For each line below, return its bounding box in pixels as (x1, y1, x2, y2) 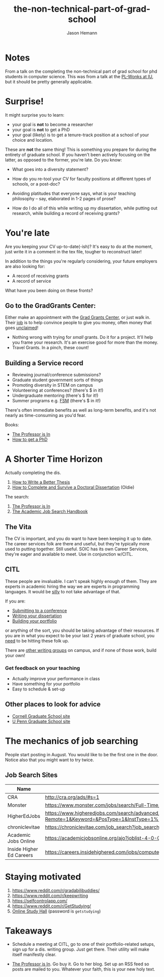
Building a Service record (5, 359, 84, 367)
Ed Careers (7, 852, 33, 858)
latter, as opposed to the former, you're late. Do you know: (5, 157, 122, 163)
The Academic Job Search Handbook (12, 509, 88, 515)
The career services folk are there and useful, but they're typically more (5, 540, 150, 546)
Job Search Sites (5, 771, 58, 779)
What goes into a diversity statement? (12, 166, 89, 172)
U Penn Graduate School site (12, 718, 71, 724)
